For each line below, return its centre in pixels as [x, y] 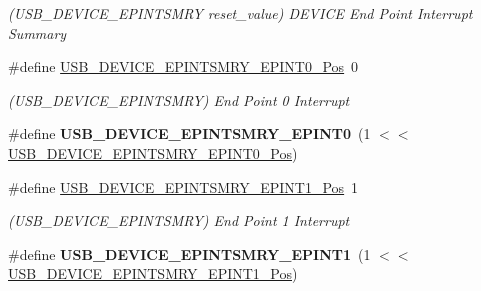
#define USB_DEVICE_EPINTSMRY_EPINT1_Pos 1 [183, 186]
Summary [37, 32]
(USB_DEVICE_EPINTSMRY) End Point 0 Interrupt [179, 99]
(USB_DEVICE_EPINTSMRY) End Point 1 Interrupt [179, 220]
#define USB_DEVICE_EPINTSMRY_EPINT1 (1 [189, 253]
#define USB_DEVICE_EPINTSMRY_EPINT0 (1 [189, 133]
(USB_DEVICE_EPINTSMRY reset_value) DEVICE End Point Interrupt [240, 13]
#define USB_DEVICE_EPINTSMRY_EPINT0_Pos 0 [183, 66]
